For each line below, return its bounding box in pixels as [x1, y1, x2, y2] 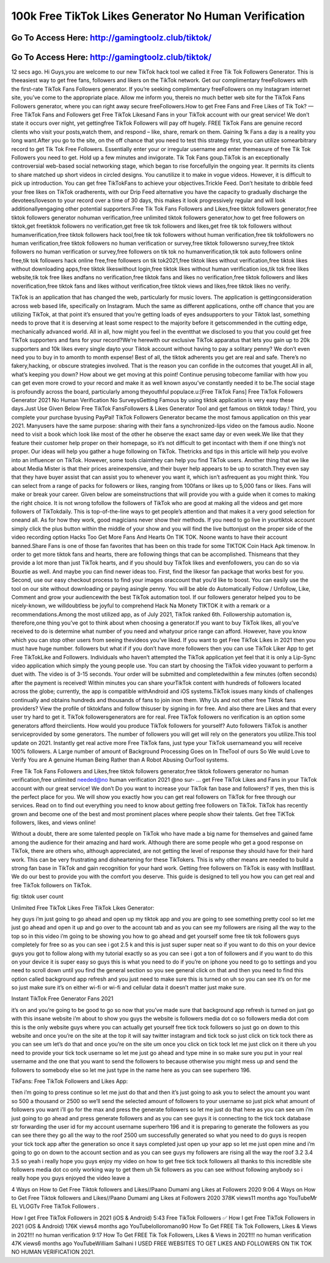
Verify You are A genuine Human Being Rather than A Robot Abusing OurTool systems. [11, 756, 229, 763]
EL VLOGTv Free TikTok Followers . [11, 1203, 100, 1210]
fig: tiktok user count [11, 893, 64, 900]
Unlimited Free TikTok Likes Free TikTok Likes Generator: [11, 904, 155, 912]
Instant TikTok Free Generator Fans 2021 [11, 995, 114, 1002]
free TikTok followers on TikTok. [11, 882, 92, 889]
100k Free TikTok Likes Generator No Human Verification [11, 9, 305, 23]
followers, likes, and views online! [11, 819, 96, 826]
